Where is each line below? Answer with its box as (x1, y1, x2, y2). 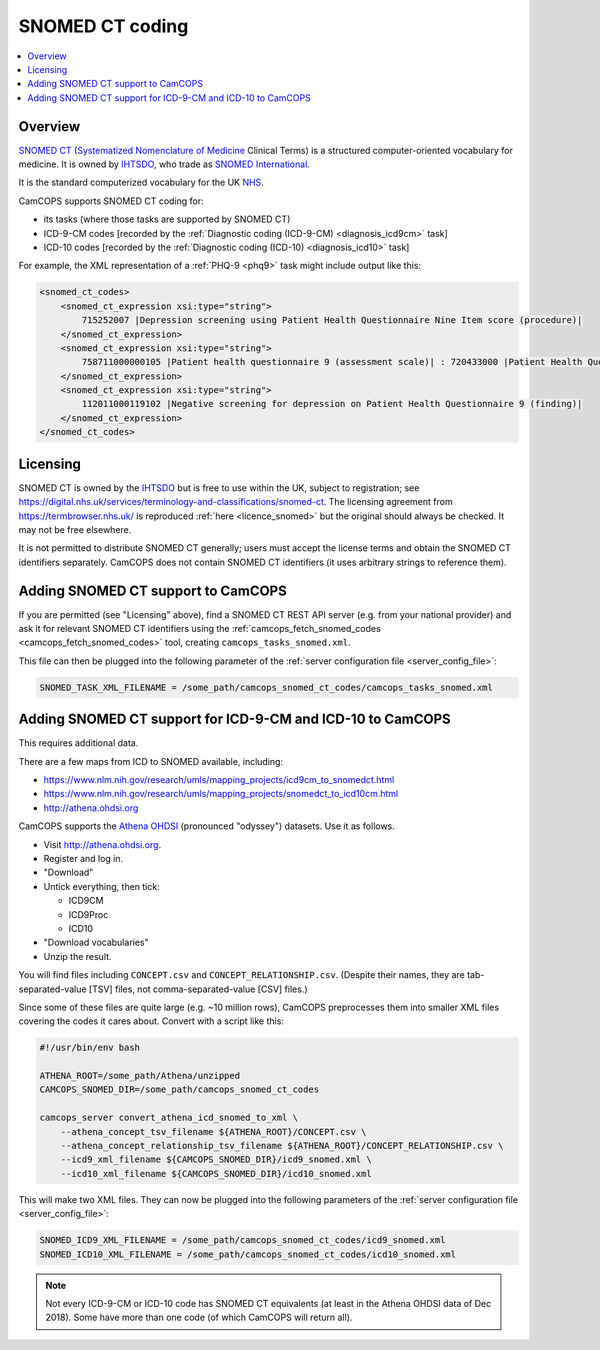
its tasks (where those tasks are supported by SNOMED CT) (43, 213, 291, 225)
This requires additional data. (18, 737, 139, 749)
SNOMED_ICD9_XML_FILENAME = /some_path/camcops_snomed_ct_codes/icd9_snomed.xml (39, 1235, 446, 1246)
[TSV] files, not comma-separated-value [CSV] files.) (88, 983, 308, 995)
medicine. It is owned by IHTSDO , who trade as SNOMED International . (18, 158, 310, 170)
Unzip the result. (43, 950, 112, 962)
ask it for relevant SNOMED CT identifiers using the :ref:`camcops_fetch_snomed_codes (18, 623, 382, 634)
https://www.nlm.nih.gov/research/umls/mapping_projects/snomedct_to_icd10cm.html (43, 788, 399, 800)
